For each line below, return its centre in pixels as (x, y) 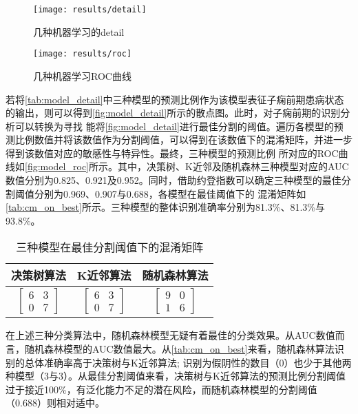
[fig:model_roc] (57, 166)
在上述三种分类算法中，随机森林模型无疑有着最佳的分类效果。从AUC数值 (170, 335)
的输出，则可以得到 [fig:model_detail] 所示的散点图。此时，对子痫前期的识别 (173, 113)
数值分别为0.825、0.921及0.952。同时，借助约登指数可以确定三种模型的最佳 (173, 180)
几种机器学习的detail (79, 31)
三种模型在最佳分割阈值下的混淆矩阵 (110, 247)
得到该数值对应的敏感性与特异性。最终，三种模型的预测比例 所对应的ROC (172, 153)
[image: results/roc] (83, 54)
